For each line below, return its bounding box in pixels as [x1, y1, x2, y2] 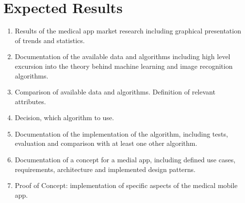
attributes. [15, 96, 46, 106]
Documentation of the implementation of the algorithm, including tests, [15, 128, 228, 139]
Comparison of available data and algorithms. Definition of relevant [15, 87, 215, 97]
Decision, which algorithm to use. [15, 112, 114, 123]
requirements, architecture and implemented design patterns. [15, 164, 196, 174]
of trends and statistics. [15, 35, 85, 45]
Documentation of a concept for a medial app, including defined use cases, [15, 155, 236, 165]
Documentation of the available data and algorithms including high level [15, 51, 230, 62]
